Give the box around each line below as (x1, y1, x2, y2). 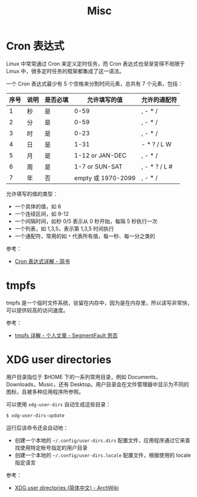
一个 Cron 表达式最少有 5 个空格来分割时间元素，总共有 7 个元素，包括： (6, 80, 183, 87)
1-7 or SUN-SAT (74, 162, 123, 170)
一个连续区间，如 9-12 (14, 210, 69, 217)
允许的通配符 (141, 95, 177, 104)
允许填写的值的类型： (6, 190, 58, 197)
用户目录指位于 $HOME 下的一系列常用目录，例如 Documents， (6, 373, 162, 380)
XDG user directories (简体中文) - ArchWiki (14, 484, 120, 491)
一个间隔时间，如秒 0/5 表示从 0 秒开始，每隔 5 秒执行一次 (14, 218, 158, 225)
